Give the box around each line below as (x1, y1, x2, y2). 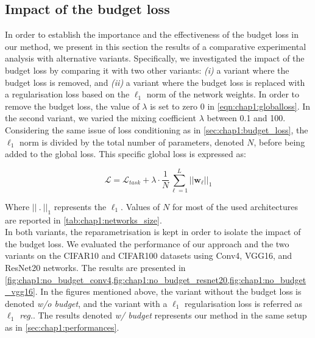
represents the (54, 200, 107, 213)
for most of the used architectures (172, 200, 298, 213)
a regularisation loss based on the (5, 88, 130, 100)
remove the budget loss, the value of (5, 99, 140, 112)
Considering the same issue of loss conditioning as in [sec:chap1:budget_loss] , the (5, 123, 308, 136)
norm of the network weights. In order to (146, 88, 300, 100)
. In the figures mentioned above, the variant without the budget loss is (35, 285, 302, 298)
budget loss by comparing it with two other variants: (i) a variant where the (5, 63, 289, 76)
